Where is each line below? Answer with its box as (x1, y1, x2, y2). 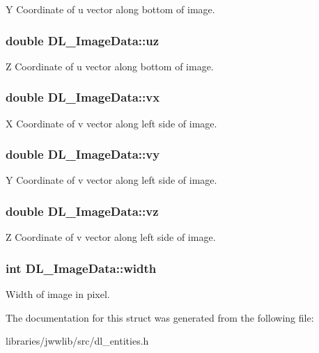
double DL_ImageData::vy (6, 146, 160, 163)
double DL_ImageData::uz (6, 31, 159, 49)
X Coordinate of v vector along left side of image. (6, 116, 217, 130)
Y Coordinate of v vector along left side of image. (6, 173, 217, 187)
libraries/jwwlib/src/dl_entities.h (6, 334, 149, 348)
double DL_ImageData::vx (6, 88, 160, 106)
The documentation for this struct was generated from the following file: (6, 310, 314, 324)
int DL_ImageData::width (6, 259, 157, 276)
